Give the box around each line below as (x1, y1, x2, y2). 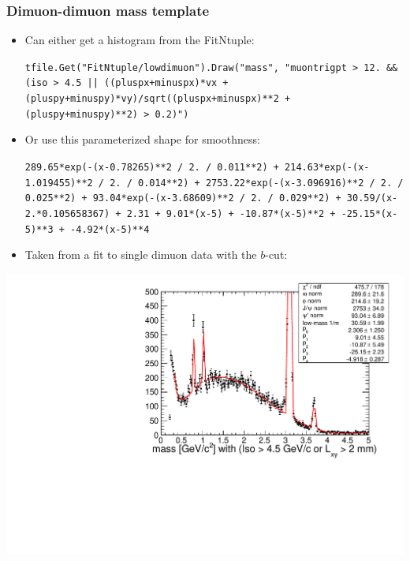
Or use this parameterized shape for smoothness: (24, 131, 260, 148)
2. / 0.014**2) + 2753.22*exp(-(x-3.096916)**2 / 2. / (110, 177, 404, 189)
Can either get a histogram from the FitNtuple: (24, 32, 255, 48)
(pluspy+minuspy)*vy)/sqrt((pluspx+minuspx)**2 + (24, 93, 291, 105)
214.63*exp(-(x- (285, 162, 370, 174)
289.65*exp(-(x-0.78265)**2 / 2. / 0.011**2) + (24, 162, 279, 174)
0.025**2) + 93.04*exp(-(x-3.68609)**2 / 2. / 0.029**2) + (24, 193, 341, 204)
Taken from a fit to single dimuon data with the (24, 246, 257, 263)
